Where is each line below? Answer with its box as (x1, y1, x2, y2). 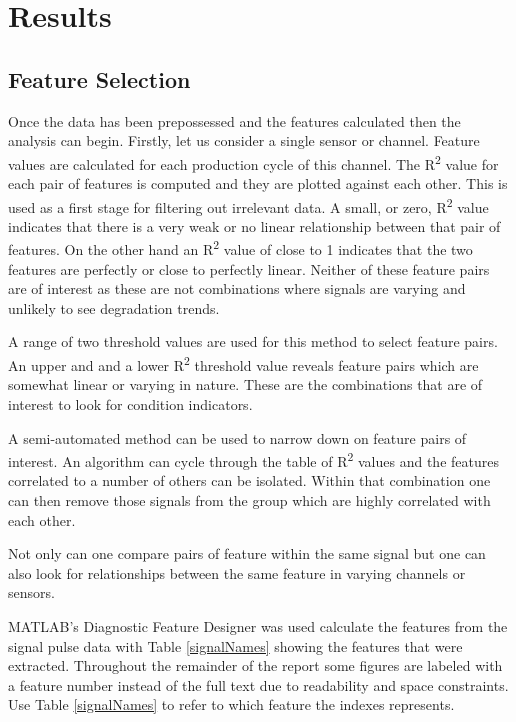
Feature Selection (8, 63, 191, 94)
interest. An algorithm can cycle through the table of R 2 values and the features (8, 448, 499, 471)
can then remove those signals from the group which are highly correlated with (8, 489, 491, 510)
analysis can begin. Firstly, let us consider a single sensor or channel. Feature (8, 130, 480, 151)
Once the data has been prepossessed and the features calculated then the (8, 110, 461, 131)
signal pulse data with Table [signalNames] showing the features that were (8, 635, 463, 656)
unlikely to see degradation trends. (8, 297, 220, 318)
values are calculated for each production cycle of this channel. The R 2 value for (8, 150, 499, 174)
